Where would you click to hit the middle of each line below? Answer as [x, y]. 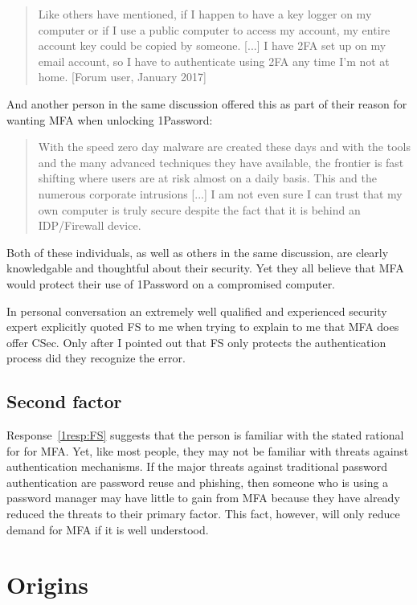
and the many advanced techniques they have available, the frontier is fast [221, 162]
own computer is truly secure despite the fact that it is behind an [199, 209]
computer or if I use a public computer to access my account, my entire [214, 29]
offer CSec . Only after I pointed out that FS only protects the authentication [196, 342]
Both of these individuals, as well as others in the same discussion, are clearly [198, 252]
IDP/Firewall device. [90, 225]
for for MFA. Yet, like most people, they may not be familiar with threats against [208, 450]
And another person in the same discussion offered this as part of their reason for [207, 103]
